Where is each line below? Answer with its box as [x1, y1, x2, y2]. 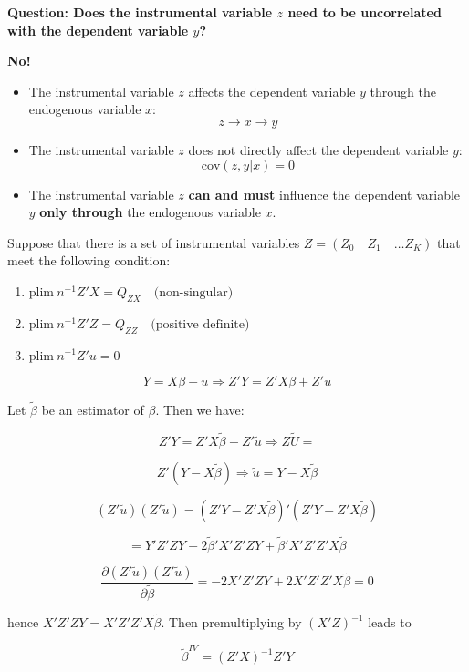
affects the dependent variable [188, 81, 356, 100]
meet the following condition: [7, 251, 171, 270]
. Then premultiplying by [161, 613, 302, 632]
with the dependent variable [7, 20, 189, 39]
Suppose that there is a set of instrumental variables [7, 233, 300, 252]
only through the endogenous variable [39, 202, 261, 222]
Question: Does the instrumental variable [7, 3, 273, 21]
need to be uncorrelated [287, 3, 442, 21]
